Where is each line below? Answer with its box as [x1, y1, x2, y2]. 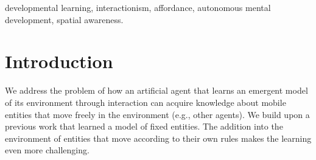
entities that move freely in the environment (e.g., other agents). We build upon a [5, 108, 310, 120]
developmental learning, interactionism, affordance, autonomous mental [5, 1, 271, 13]
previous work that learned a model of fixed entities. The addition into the [5, 120, 283, 133]
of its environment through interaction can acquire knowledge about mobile [5, 96, 286, 108]
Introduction [5, 49, 113, 74]
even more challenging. [5, 144, 90, 156]
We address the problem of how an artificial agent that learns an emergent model [5, 84, 308, 97]
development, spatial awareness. [5, 13, 124, 26]
